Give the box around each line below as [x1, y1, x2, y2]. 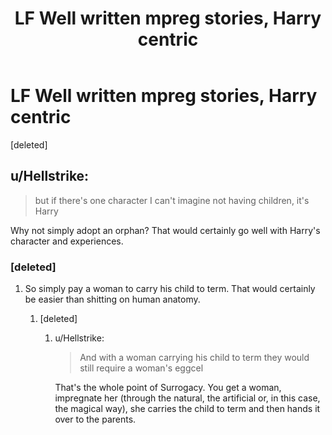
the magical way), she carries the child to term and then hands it [54, 403, 321, 415]
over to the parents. [54, 413, 137, 426]
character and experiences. [10, 235, 124, 247]
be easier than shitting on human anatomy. [24, 293, 201, 306]
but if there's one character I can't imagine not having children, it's [34, 194, 310, 206]
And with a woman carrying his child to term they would [79, 352, 310, 364]
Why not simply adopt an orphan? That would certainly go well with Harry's [10, 224, 321, 236]
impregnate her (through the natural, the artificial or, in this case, [54, 392, 321, 404]
